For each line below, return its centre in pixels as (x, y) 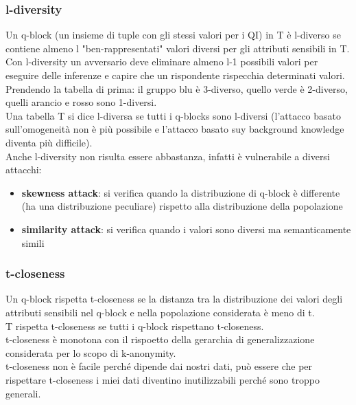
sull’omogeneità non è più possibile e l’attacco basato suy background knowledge (175, 129)
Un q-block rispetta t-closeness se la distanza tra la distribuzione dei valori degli (174, 299)
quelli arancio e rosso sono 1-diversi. (81, 102)
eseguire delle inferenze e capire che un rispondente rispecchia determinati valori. (175, 75)
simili (33, 242)
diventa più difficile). (49, 142)
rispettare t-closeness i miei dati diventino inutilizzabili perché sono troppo (163, 379)
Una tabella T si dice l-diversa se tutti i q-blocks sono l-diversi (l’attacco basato (174, 115)
